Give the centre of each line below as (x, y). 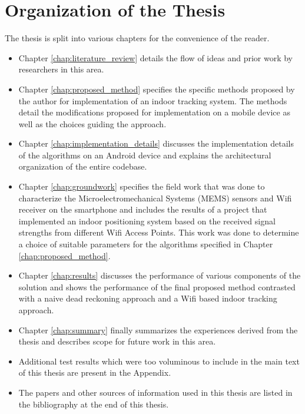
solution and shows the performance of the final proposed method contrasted (157, 287)
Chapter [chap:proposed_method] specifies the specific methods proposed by (157, 89)
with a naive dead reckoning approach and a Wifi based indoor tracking (148, 298)
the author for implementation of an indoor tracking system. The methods (153, 100)
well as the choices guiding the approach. (92, 123)
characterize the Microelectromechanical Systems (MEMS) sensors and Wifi (155, 198)
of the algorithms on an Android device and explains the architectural (145, 155)
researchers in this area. (61, 69)
